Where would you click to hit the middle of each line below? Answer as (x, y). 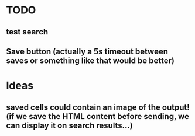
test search (27, 32)
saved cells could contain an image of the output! (98, 107)
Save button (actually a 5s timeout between (87, 51)
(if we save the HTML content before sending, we (97, 116)
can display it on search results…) (69, 125)
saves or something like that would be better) (90, 60)
